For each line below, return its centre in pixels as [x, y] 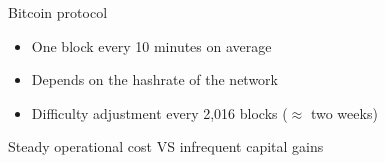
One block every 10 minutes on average [151, 45]
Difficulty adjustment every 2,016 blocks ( [159, 112]
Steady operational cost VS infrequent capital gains [166, 146]
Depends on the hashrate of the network [154, 79]
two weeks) [344, 112]
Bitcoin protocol [58, 12]
